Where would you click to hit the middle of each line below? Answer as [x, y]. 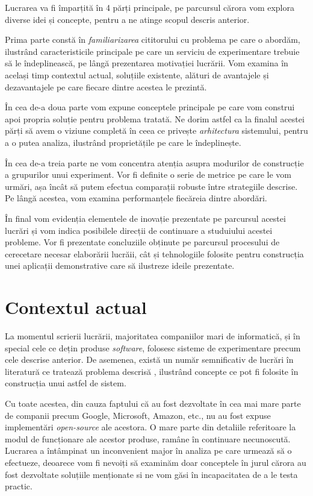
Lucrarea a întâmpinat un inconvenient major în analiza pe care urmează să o [148, 450]
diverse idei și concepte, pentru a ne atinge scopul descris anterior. [127, 19]
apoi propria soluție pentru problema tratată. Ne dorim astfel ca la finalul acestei [155, 118]
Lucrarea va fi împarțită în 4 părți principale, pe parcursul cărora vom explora [150, 7]
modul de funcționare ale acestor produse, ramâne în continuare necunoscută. [148, 438]
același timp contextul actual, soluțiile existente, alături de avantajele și [137, 74]
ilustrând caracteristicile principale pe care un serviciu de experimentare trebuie [152, 51]
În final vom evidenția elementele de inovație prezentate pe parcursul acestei [145, 218]
